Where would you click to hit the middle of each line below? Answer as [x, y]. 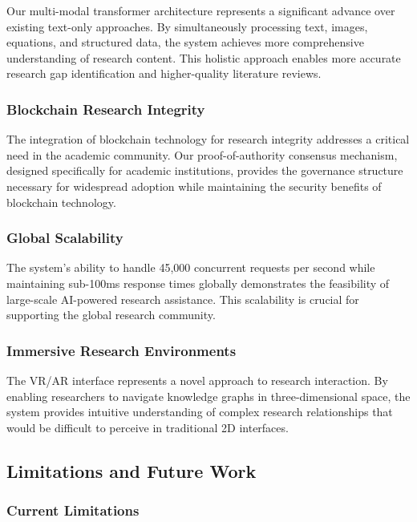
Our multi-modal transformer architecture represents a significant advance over [201, 10]
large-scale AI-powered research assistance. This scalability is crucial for [183, 299]
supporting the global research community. [111, 315]
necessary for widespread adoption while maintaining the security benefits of [194, 186]
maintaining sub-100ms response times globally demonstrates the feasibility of [198, 283]
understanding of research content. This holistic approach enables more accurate [204, 57]
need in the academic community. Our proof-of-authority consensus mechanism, [202, 154]
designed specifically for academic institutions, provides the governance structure [205, 170]
